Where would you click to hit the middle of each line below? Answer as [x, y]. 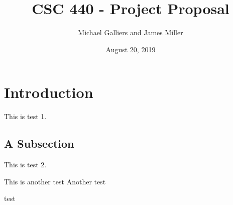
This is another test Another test [55, 181]
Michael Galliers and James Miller [131, 32]
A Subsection [39, 143]
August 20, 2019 [131, 49]
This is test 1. [25, 116]
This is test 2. [25, 165]
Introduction [49, 92]
